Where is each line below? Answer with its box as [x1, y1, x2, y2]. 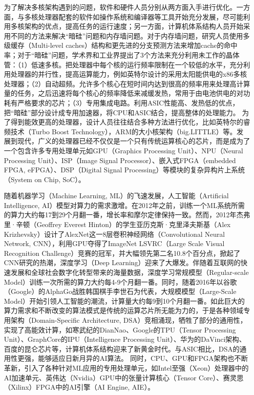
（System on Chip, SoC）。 [4, 174, 85, 184]
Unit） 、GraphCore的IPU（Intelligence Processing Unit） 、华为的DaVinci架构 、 [4, 334, 246, 344]
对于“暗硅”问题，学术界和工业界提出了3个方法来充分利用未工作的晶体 [17, 49, 240, 60]
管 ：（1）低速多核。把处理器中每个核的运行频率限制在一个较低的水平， [4, 59, 230, 69]
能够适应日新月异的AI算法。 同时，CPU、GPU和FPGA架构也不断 [38, 353, 248, 363]
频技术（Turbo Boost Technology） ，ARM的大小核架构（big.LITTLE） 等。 [4, 126, 237, 136]
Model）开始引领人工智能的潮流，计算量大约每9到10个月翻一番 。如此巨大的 [4, 295, 245, 306]
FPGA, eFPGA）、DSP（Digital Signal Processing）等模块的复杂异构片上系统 [4, 165, 245, 175]
